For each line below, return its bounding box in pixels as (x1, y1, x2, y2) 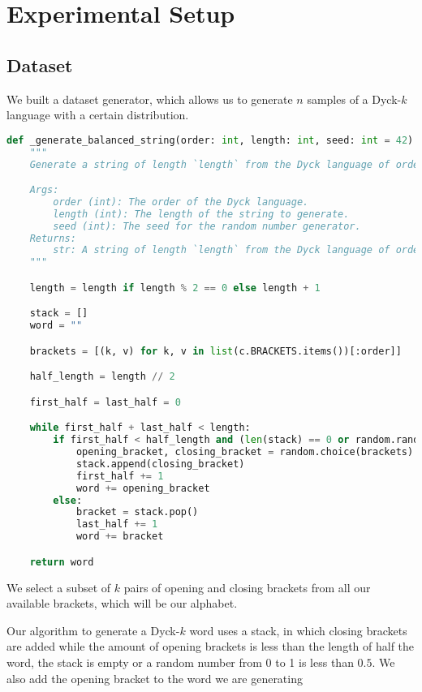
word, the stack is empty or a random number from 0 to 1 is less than (6, 654, 354, 671)
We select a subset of (6, 578, 111, 595)
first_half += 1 (75, 470, 164, 482)
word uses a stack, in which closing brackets (189, 621, 407, 638)
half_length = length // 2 (29, 371, 175, 383)
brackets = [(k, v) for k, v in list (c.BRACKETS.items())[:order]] (29, 345, 402, 357)
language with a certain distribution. (6, 106, 189, 123)
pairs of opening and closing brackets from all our (123, 578, 371, 595)
